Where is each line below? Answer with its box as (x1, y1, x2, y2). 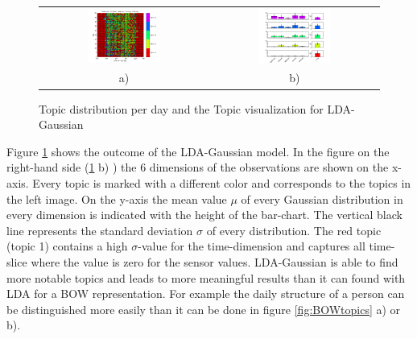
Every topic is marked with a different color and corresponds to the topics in (32, 174, 411, 191)
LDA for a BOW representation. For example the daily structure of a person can (6, 285, 405, 302)
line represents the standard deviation (6, 221, 193, 238)
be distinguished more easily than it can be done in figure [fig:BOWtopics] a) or (6, 300, 401, 317)
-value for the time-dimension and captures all (138, 238, 365, 254)
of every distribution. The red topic (206, 221, 382, 238)
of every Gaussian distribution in (241, 190, 403, 207)
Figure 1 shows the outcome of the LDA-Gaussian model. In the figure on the (6, 143, 390, 159)
